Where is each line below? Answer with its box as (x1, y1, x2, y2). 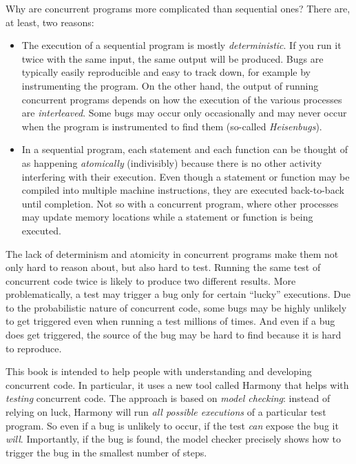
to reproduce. (6, 341, 62, 355)
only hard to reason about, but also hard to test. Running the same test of (6, 260, 321, 274)
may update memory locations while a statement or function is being (21, 210, 313, 224)
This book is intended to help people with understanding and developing (6, 364, 312, 379)
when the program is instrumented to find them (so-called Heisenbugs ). (21, 119, 322, 133)
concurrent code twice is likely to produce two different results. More (6, 273, 296, 288)
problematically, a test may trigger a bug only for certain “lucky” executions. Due (6, 287, 351, 301)
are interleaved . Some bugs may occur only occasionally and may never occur (21, 105, 347, 120)
